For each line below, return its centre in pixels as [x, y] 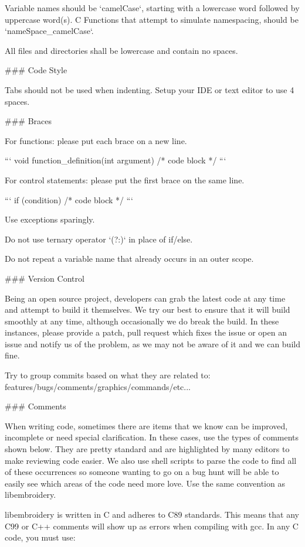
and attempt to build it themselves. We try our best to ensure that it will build [148, 310]
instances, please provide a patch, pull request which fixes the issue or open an [146, 332]
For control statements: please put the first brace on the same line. [125, 180]
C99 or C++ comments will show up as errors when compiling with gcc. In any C [152, 526]
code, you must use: [40, 537]
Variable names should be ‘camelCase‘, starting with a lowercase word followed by [152, 8]
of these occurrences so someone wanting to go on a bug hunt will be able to [142, 472]
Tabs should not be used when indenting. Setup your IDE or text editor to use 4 [150, 89]
